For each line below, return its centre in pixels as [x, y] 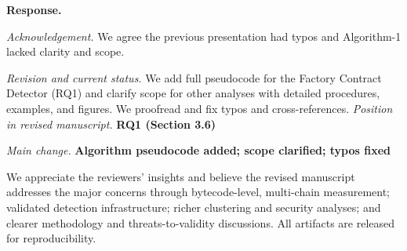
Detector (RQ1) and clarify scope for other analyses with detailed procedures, [193, 93]
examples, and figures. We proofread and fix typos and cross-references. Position [200, 108]
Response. [34, 9]
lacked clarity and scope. [65, 51]
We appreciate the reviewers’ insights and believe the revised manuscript [181, 176]
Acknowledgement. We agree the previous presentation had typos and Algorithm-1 [204, 36]
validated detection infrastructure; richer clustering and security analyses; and [194, 207]
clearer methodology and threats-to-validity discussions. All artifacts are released [201, 222]
